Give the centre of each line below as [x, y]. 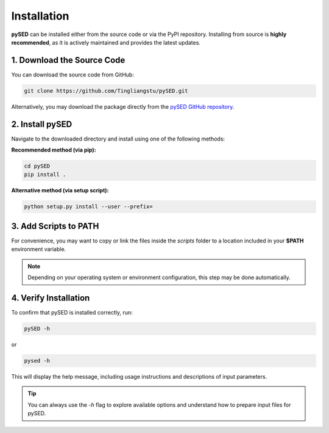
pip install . [45, 175]
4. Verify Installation [51, 298]
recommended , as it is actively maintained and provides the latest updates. [106, 42]
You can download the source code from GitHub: [73, 75]
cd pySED [37, 166]
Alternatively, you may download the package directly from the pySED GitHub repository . [123, 106]
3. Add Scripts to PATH [55, 226]
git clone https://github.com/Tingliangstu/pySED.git [106, 91]
